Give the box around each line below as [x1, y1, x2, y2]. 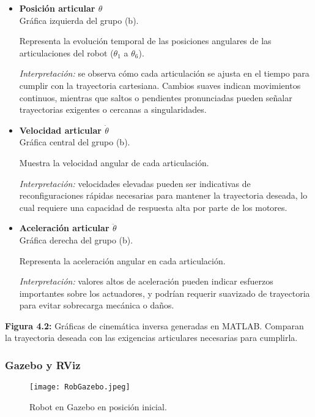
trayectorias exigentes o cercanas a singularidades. [19, 103, 207, 116]
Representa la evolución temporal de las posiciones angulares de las [19, 34, 272, 47]
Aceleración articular [19, 221, 109, 234]
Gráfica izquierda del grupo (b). [19, 13, 139, 26]
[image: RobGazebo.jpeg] [29, 383, 130, 392]
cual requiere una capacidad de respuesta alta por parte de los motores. [19, 201, 287, 213]
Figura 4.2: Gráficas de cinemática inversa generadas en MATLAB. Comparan [5, 319, 304, 332]
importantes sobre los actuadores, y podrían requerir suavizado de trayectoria [19, 286, 310, 299]
